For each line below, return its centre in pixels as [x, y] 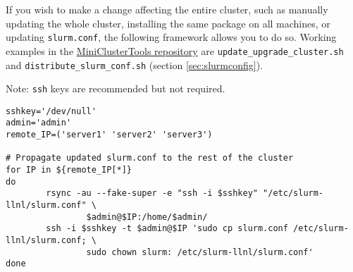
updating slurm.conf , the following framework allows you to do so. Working [171, 37]
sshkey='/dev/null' [51, 111]
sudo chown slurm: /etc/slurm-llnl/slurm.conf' [200, 252]
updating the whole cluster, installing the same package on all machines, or [168, 23]
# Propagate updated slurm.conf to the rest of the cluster [150, 158]
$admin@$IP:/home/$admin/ [147, 217]
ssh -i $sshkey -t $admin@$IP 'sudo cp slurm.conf [167, 229]
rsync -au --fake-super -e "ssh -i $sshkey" [152, 193]
